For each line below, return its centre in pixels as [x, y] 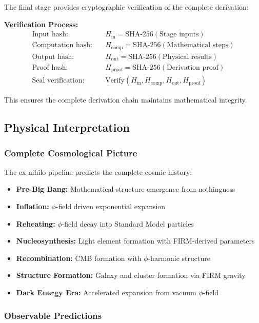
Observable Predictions [53, 315]
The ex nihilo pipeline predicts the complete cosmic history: [98, 171]
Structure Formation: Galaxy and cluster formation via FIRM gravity [131, 275]
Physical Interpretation [67, 127]
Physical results [187, 57]
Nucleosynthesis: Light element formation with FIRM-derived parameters [135, 241]
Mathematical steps [198, 45]
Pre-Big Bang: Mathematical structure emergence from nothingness [126, 189]
